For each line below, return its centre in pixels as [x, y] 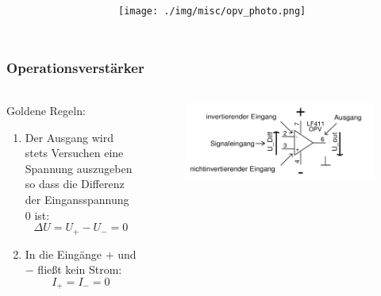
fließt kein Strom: [80, 269]
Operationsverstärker [75, 67]
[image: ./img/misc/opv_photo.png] [212, 11]
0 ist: [37, 215]
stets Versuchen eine [74, 153]
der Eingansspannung [77, 200]
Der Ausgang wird [69, 137]
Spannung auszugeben [79, 168]
